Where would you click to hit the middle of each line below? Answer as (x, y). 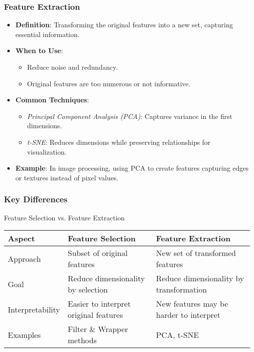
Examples (24, 334)
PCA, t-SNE (178, 334)
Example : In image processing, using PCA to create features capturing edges (132, 168)
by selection (88, 290)
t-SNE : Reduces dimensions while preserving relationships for (119, 142)
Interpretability (34, 309)
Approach (24, 258)
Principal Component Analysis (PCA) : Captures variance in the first (130, 116)
